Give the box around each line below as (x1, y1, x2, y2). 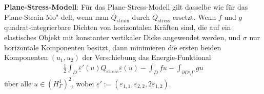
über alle (4, 78, 32, 88)
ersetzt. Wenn (173, 11, 216, 22)
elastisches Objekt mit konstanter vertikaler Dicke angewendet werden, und (4, 32, 241, 42)
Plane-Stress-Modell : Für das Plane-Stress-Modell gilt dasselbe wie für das (4, 2, 248, 12)
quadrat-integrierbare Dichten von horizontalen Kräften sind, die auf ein (4, 22, 231, 33)
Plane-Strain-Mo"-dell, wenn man (4, 11, 109, 22)
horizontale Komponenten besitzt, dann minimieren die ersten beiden (4, 42, 221, 52)
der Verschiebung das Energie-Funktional (82, 52, 211, 62)
